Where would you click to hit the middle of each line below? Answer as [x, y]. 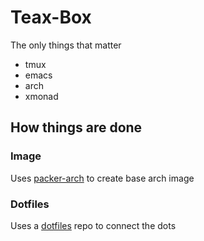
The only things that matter [66, 45]
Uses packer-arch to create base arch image [102, 178]
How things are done [76, 127]
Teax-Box [51, 17]
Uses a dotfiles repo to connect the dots [93, 225]
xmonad [41, 96]
